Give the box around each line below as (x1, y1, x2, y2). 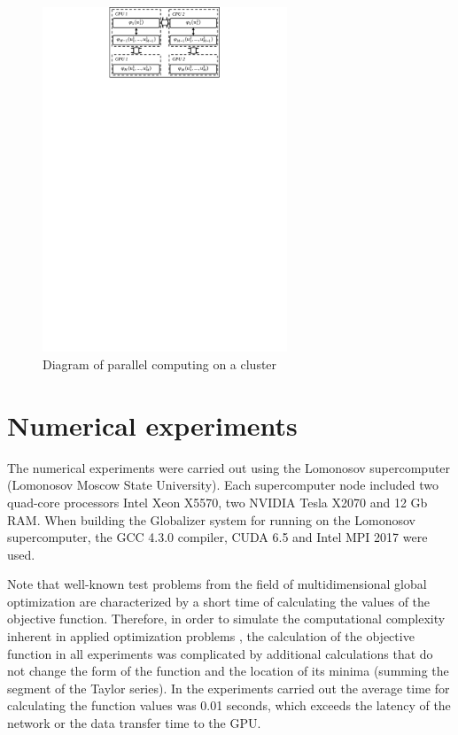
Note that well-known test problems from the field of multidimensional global (7, 575, 427, 593)
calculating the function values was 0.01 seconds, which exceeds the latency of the (7, 696, 451, 715)
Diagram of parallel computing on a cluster (43, 355, 277, 373)
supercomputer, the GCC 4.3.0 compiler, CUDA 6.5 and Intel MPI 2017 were (7, 528, 428, 546)
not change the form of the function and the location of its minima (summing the (7, 661, 449, 680)
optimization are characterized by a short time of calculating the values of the (7, 592, 431, 610)
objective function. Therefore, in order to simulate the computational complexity (7, 609, 446, 628)
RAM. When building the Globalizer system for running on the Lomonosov (7, 510, 415, 529)
